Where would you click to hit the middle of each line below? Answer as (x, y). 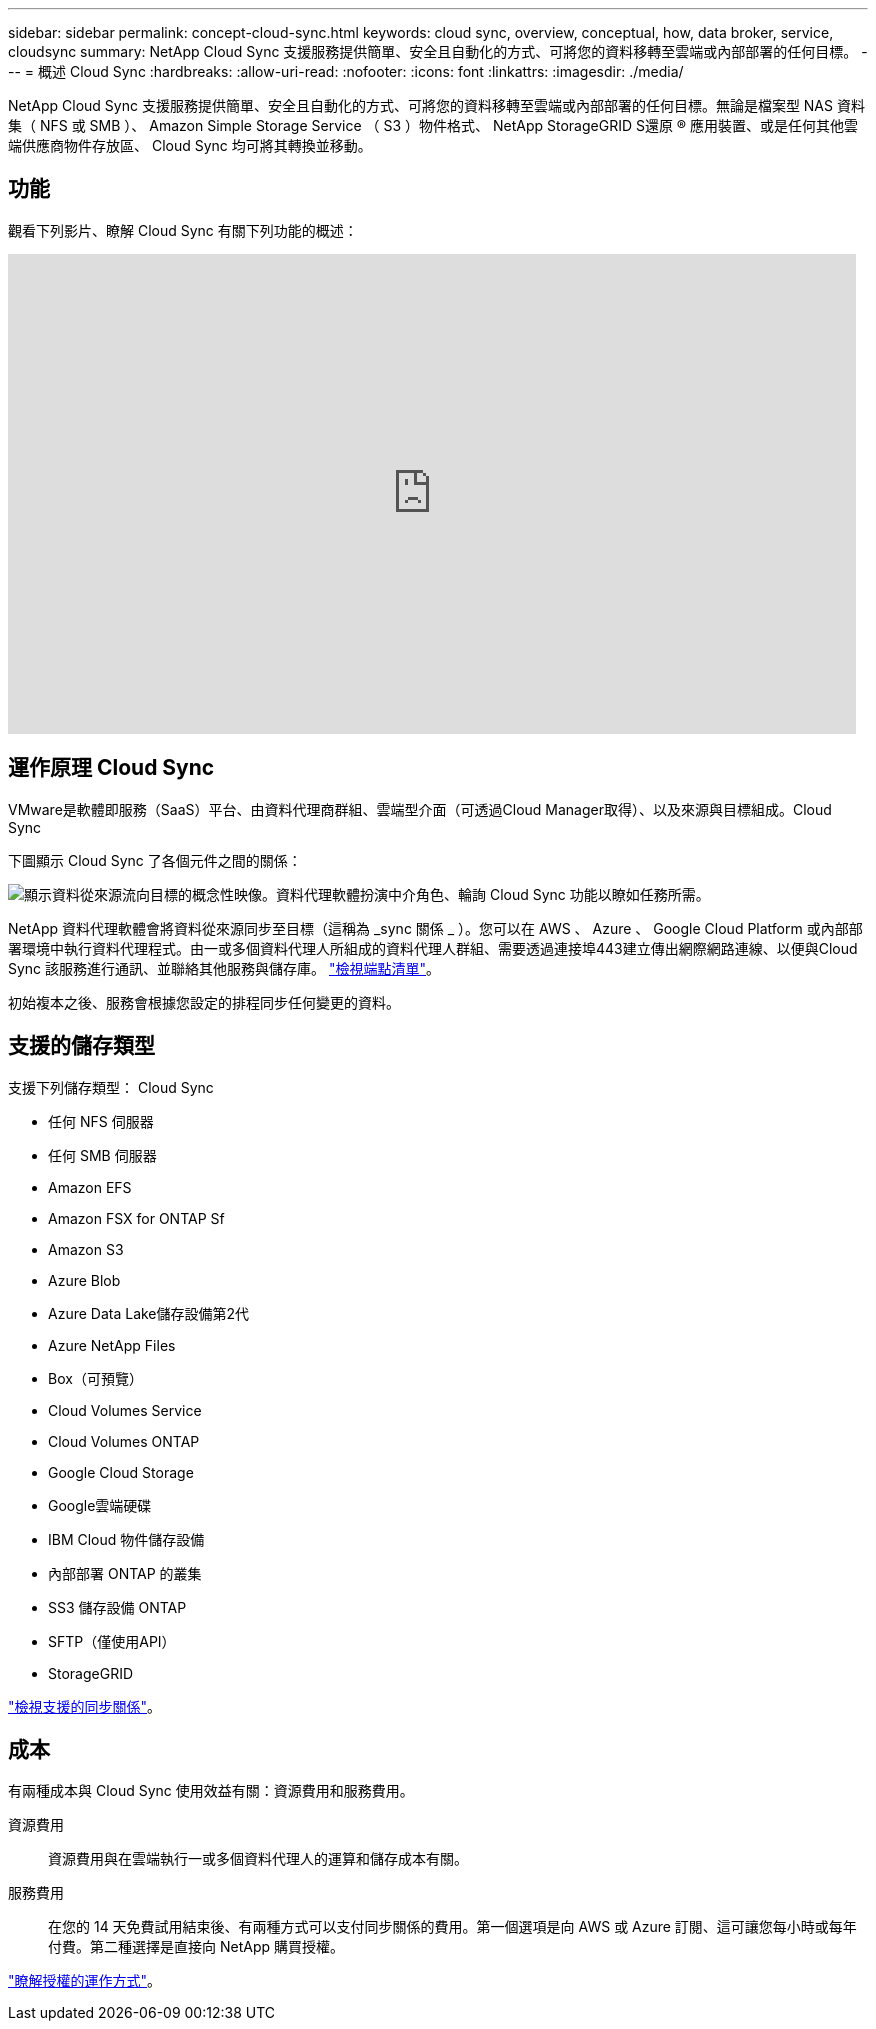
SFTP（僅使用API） (112, 1641)
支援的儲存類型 (81, 1046)
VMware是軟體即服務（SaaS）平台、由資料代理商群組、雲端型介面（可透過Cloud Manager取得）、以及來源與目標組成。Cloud (420, 809)
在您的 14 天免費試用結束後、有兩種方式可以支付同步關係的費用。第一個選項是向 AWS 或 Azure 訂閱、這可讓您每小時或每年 (452, 1927)
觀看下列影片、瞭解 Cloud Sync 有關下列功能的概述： (183, 230)
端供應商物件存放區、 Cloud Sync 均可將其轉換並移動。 (190, 145)
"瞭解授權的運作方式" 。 (85, 1981)
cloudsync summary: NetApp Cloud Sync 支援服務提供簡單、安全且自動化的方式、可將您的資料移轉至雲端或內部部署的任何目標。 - (438, 51)
